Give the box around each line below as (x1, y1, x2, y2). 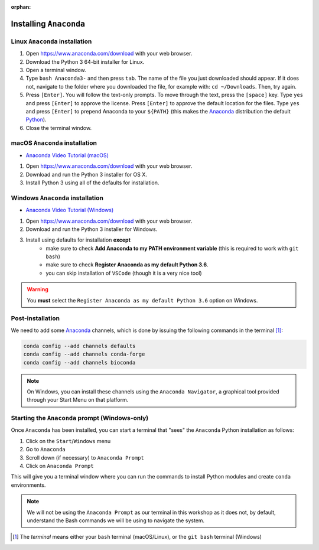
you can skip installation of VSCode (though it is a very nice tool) (45, 269, 202, 276)
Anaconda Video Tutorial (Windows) (25, 207, 114, 214)
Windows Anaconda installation (11, 194, 103, 202)
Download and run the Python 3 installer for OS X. (25, 171, 147, 178)
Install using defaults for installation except (25, 236, 131, 243)
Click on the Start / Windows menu (25, 437, 111, 444)
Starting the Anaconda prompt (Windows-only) (11, 414, 149, 422)
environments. (11, 481, 46, 489)
